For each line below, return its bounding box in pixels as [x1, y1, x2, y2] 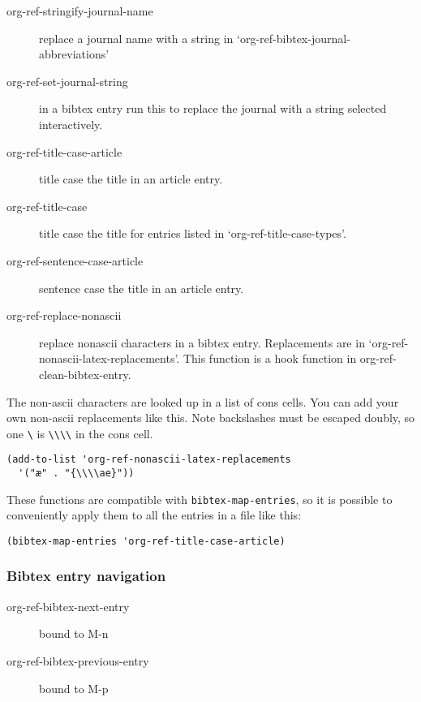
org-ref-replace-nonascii [6, 307, 122, 324]
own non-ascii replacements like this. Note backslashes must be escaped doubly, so [6, 409, 415, 426]
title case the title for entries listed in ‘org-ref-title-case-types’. [39, 225, 346, 242]
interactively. [39, 115, 103, 132]
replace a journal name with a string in [39, 29, 234, 46]
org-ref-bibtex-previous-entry [6, 652, 149, 669]
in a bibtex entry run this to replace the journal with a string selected [39, 100, 387, 117]
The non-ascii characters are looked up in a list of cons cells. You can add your [6, 393, 399, 410]
